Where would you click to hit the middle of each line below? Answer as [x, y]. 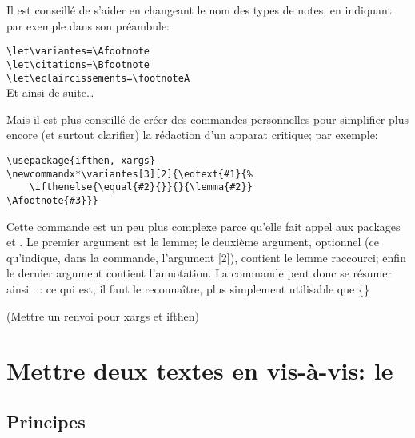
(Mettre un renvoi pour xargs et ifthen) [103, 315]
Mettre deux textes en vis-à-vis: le [200, 370]
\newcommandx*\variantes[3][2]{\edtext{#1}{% [130, 174]
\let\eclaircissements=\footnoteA [98, 78]
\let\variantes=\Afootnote [78, 52]
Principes [46, 421]
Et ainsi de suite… [50, 92]
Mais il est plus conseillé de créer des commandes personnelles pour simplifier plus [207, 119]
